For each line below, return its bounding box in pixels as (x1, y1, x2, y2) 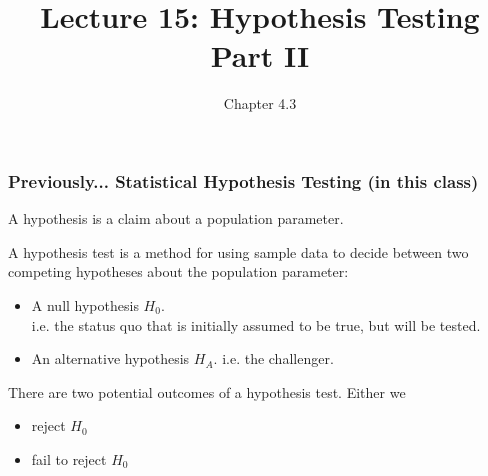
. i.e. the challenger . (213, 348, 334, 369)
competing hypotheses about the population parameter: (8, 261, 349, 282)
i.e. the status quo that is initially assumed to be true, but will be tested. (31, 314, 481, 335)
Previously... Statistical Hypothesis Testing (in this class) (8, 168, 479, 193)
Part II (210, 35, 310, 76)
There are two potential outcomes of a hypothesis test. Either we (8, 381, 406, 402)
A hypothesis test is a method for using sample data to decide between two (8, 241, 469, 262)
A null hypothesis (31, 294, 139, 315)
